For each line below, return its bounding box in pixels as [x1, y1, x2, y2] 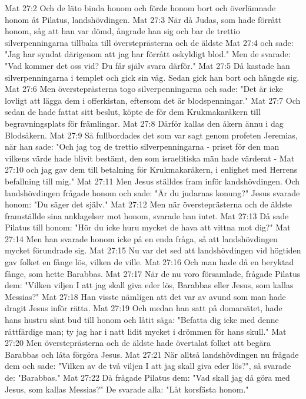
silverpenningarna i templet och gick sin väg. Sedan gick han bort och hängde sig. [5, 71, 300, 83]
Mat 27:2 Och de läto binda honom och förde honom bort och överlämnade [5, 2, 276, 14]
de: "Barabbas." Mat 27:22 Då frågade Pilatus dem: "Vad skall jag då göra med [5, 371, 290, 383]
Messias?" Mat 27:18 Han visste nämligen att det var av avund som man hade [5, 290, 286, 302]
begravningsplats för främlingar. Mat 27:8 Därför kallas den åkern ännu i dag [5, 117, 284, 129]
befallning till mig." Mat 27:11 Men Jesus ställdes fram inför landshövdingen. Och [5, 174, 300, 187]
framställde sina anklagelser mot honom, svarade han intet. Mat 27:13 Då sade [5, 209, 289, 222]
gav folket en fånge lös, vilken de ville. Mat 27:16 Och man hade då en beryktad [5, 256, 294, 268]
